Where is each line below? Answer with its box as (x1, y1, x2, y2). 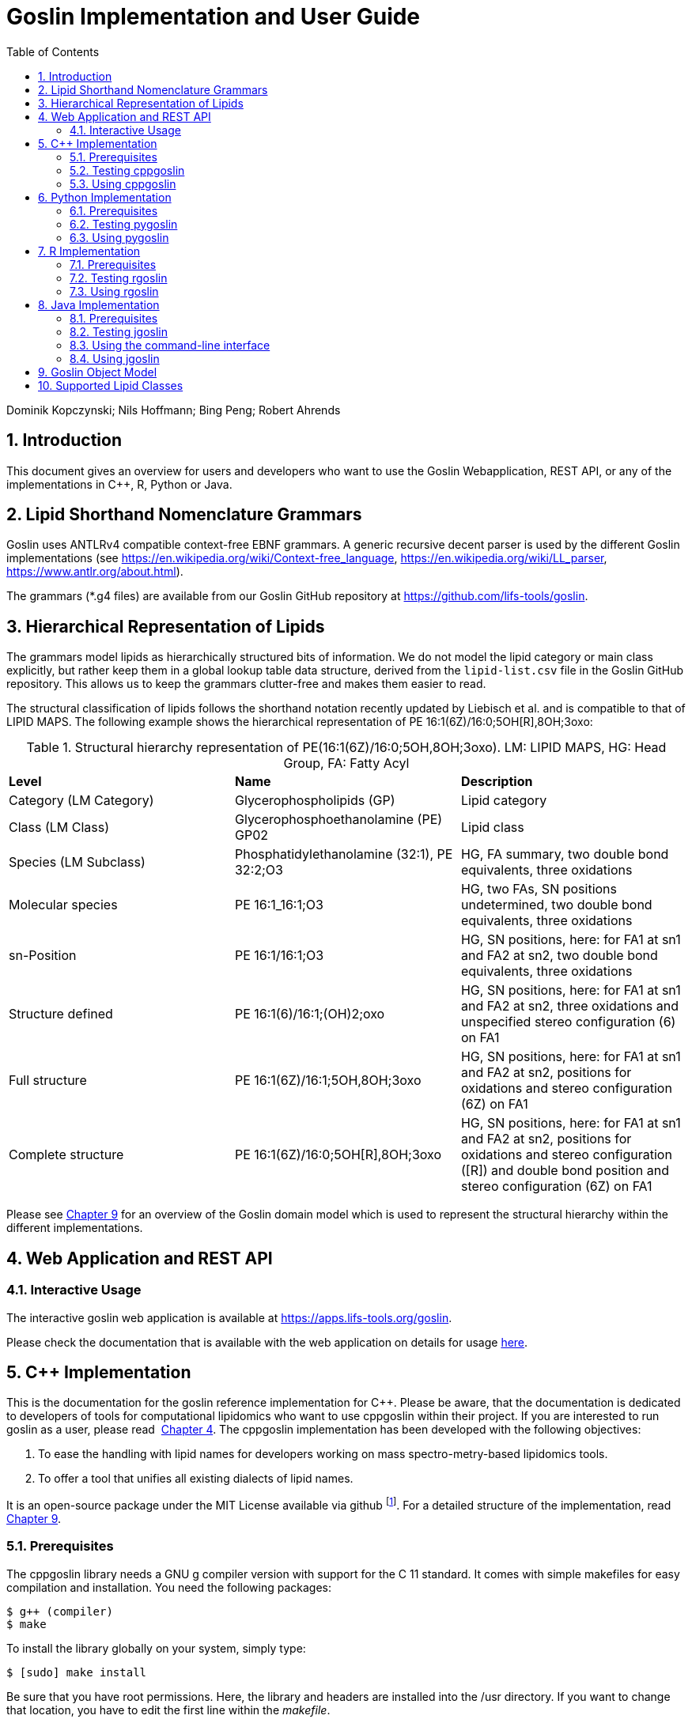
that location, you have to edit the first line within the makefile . (6, 1702, 331, 1717)
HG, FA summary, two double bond (460, 846, 669, 863)
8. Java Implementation (38, 297, 160, 312)
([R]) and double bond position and (460, 1162, 669, 1179)
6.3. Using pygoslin (70, 230, 169, 244)
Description (460, 773, 533, 790)
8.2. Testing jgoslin (70, 324, 168, 338)
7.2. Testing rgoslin (70, 270, 168, 285)
